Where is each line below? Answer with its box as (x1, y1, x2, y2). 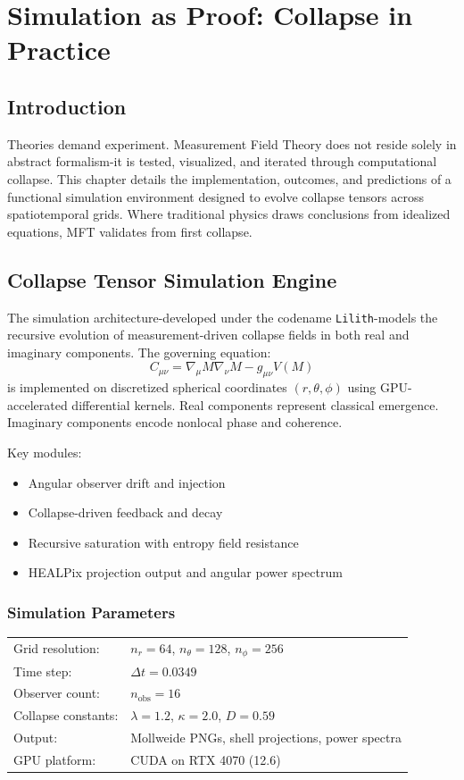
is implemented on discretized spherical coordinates (7, 378, 287, 397)
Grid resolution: (13, 639, 100, 658)
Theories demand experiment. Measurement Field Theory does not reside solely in (7, 134, 457, 153)
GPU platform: (13, 750, 96, 768)
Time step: (13, 661, 72, 680)
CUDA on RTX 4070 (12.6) (130, 750, 281, 768)
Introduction (7, 92, 127, 120)
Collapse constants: (13, 706, 119, 725)
